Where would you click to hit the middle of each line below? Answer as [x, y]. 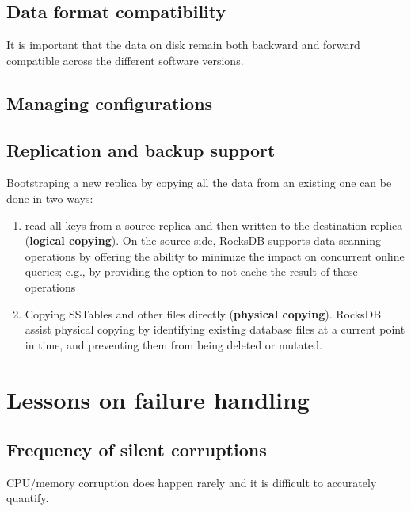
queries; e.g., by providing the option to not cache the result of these [191, 271]
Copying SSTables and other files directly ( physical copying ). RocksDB [203, 313]
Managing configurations [110, 103]
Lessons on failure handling [158, 399]
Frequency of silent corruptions [137, 450]
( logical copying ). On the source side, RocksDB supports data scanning [203, 240]
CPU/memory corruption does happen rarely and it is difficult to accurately [192, 482]
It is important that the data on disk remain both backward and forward [183, 45]
